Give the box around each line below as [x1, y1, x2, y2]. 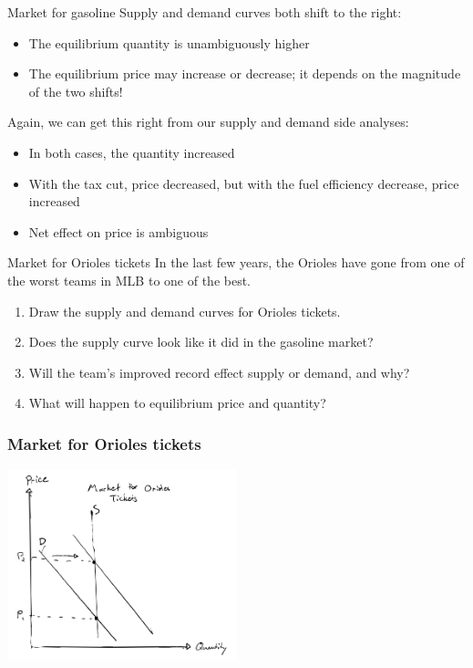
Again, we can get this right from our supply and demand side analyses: [7, 112, 409, 131]
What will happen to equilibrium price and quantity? [28, 393, 326, 412]
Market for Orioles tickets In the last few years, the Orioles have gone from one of [7, 253, 465, 272]
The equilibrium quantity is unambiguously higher [28, 33, 310, 52]
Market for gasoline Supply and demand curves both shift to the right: [7, 3, 402, 21]
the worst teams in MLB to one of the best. [7, 270, 252, 289]
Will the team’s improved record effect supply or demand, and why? [28, 362, 410, 381]
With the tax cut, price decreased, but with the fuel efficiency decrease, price [28, 173, 459, 193]
